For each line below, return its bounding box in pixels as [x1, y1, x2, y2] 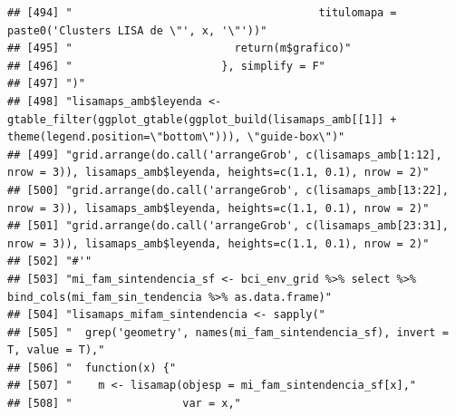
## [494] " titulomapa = [7, 6, 397, 19]
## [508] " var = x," [7, 397, 241, 411]
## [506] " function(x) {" [7, 361, 177, 374]
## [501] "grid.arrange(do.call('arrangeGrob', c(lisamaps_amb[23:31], [7, 219, 449, 233]
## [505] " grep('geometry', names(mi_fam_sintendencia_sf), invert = [7, 325, 449, 339]
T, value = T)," [7, 343, 105, 357]
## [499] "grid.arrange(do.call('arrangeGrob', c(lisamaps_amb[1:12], [7, 148, 442, 161]
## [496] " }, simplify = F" [7, 59, 325, 73]
